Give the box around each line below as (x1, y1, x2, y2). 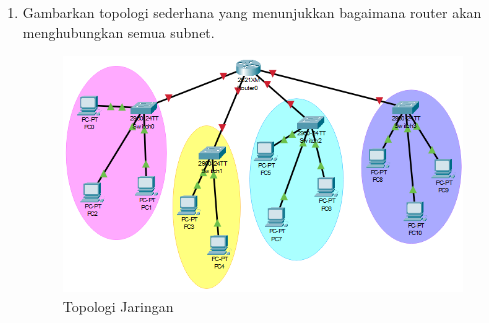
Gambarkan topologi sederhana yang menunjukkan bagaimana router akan (22, 2, 482, 22)
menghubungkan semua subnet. (22, 21, 215, 42)
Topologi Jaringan (62, 295, 174, 316)
